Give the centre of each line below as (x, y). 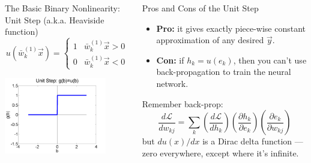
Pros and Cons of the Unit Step (200, 8)
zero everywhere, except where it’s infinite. (220, 153)
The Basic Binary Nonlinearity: (62, 8)
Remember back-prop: (183, 103)
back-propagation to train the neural (224, 72)
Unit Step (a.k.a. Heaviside (55, 19)
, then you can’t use (270, 60)
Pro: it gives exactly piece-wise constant (231, 28)
